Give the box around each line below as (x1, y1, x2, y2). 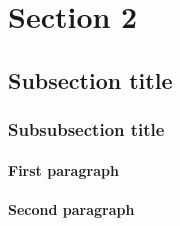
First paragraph (8, 159, 119, 180)
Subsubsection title (8, 117, 165, 142)
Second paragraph (8, 198, 135, 219)
